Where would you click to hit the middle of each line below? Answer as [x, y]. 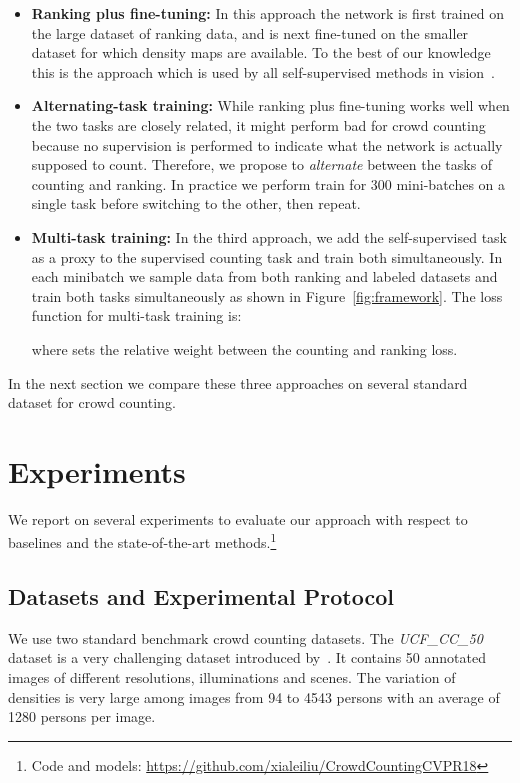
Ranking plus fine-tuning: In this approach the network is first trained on [267, 13]
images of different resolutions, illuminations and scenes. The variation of [232, 677]
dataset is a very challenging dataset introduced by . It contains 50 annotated [247, 657]
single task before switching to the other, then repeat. [196, 203]
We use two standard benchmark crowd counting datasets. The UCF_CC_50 [245, 637]
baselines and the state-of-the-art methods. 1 [142, 541]
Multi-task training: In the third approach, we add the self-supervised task [269, 236]
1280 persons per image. [82, 716]
